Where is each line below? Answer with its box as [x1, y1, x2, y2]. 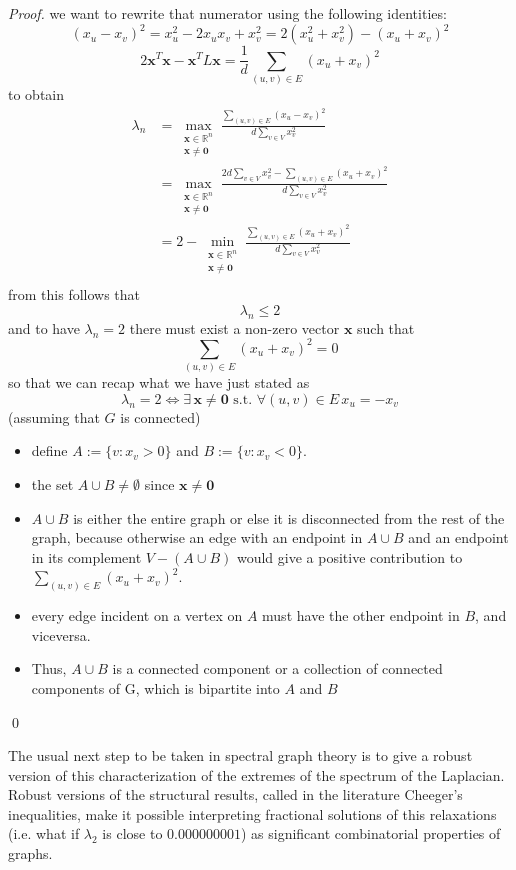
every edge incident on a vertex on [31, 605, 243, 626]
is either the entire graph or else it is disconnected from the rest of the [73, 507, 505, 528]
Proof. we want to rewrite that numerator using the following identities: [8, 3, 447, 23]
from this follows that [8, 284, 141, 305]
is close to [102, 823, 163, 844]
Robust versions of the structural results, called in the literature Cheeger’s [8, 784, 463, 805]
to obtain [8, 83, 65, 104]
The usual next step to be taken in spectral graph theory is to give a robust [8, 745, 473, 766]
